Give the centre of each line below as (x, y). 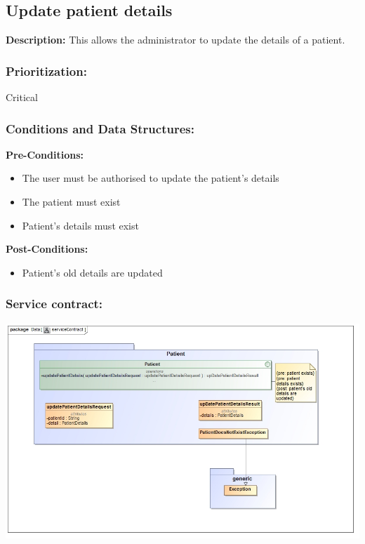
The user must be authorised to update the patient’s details (151, 178)
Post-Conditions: (47, 249)
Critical (22, 97)
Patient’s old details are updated (92, 272)
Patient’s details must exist (80, 225)
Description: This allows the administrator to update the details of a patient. (175, 40)
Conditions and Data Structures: (100, 128)
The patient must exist (71, 202)
